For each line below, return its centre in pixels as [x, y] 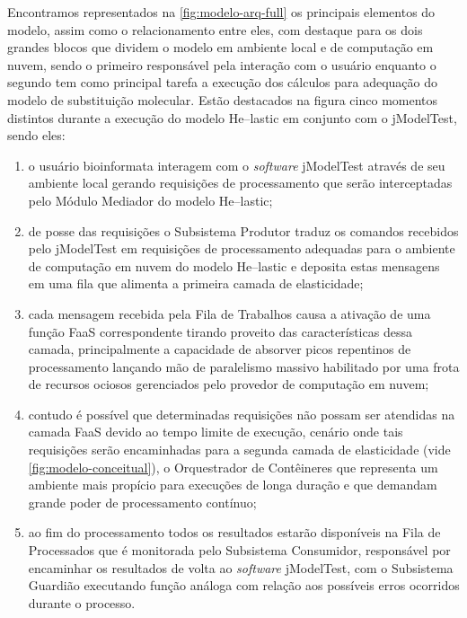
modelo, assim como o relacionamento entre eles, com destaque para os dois [215, 29]
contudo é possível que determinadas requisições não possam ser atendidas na [242, 414]
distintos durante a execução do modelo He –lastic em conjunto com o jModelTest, [232, 117]
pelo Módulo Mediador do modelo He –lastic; [150, 200]
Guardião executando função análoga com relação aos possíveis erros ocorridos [244, 585]
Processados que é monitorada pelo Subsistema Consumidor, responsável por [239, 550]
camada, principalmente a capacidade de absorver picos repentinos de [220, 349]
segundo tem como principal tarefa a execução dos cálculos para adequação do [223, 82]
